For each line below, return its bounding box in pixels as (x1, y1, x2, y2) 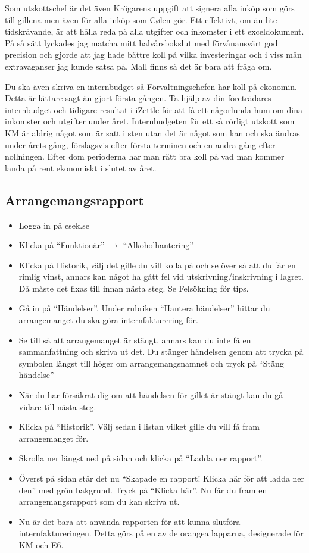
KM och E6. (18, 538, 64, 551)
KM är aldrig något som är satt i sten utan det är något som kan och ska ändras (5, 126, 300, 139)
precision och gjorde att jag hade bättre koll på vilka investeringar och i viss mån (5, 48, 302, 61)
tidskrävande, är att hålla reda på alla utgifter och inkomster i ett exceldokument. (5, 25, 304, 38)
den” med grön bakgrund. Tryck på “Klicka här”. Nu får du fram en (18, 483, 267, 496)
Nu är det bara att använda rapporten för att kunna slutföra (18, 515, 241, 527)
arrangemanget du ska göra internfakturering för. (18, 314, 198, 326)
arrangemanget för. (18, 432, 89, 444)
